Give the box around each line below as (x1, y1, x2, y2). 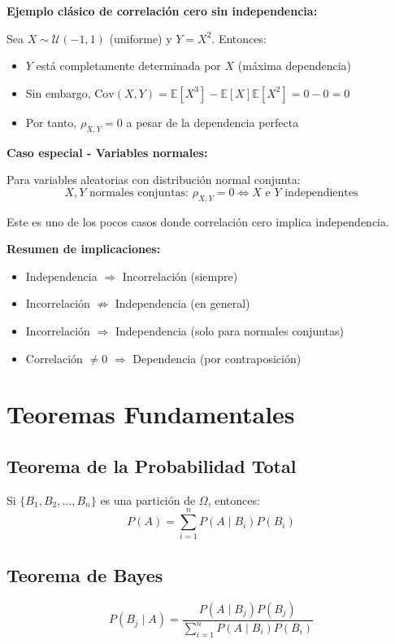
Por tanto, (25, 113, 77, 130)
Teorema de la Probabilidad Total (7, 453, 297, 478)
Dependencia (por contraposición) (132, 349, 302, 366)
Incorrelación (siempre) (122, 267, 238, 284)
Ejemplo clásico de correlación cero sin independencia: (7, 2, 318, 19)
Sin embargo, (25, 84, 91, 101)
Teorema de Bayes (7, 562, 163, 587)
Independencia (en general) (115, 295, 250, 312)
